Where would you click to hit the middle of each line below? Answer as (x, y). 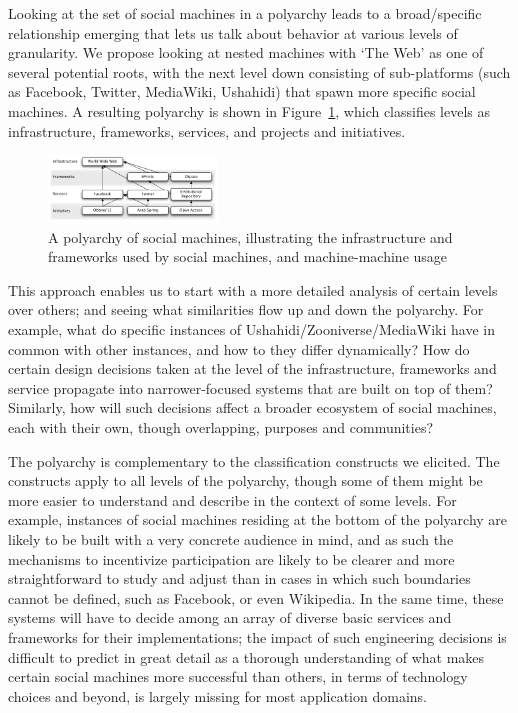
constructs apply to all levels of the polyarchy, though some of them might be (245, 480)
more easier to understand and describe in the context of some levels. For (232, 499)
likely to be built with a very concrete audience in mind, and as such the (231, 538)
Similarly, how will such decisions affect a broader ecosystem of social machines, (252, 407)
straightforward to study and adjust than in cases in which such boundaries (239, 578)
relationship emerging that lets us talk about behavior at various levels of (233, 32)
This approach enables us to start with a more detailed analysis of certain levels (253, 289)
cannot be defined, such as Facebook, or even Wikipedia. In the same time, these (256, 597)
